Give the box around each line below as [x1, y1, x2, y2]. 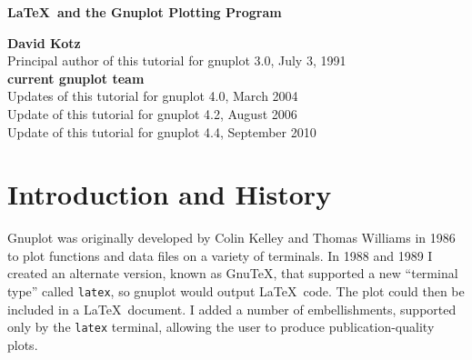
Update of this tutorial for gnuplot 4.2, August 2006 [7, 104, 297, 123]
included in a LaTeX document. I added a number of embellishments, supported [7, 299, 457, 318]
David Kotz [7, 33, 81, 52]
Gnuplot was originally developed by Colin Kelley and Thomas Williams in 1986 [7, 228, 456, 247]
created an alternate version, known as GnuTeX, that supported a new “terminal [7, 264, 458, 283]
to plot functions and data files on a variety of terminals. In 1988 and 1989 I [7, 245, 433, 265]
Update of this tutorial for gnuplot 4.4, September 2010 [7, 122, 316, 141]
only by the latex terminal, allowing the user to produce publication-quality [7, 317, 435, 336]
